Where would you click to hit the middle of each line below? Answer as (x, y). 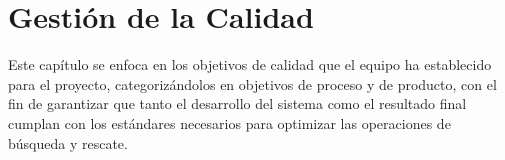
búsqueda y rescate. (68, 142)
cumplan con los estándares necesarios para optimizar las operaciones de (229, 122)
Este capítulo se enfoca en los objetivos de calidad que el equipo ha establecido (250, 64)
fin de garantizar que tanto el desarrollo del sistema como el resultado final (237, 103)
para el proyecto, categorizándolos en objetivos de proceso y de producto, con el (252, 83)
